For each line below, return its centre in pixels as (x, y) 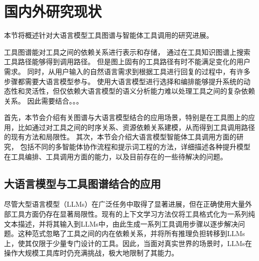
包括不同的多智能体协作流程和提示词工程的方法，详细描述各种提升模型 (135, 147)
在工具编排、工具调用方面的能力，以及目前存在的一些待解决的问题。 (116, 156)
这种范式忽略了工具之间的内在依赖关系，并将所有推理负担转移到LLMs (131, 233)
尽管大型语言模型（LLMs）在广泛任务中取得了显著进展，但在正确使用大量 (125, 204)
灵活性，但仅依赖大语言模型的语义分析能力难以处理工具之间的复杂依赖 (140, 91)
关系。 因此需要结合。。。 (44, 100)
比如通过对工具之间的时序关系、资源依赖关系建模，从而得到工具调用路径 (136, 127)
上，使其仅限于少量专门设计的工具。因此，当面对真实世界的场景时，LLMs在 (128, 243)
